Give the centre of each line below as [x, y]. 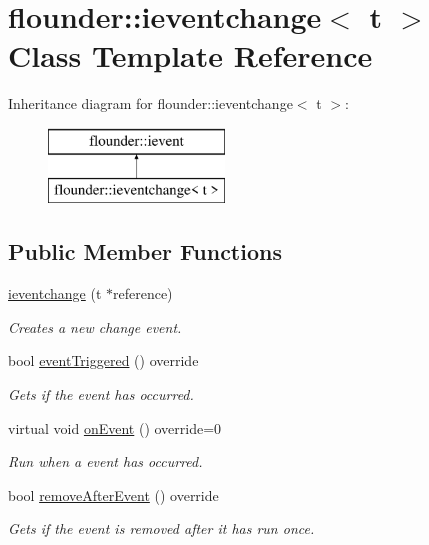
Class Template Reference [190, 55]
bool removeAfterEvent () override [113, 494]
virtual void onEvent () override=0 [115, 427]
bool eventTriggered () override [103, 360]
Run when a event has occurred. [105, 461]
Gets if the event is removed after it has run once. [161, 528]
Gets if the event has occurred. [101, 394]
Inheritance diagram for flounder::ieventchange [150, 103]
